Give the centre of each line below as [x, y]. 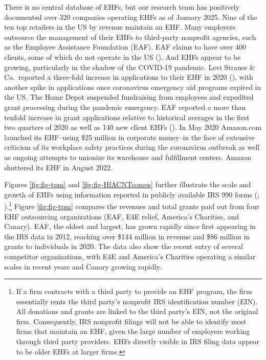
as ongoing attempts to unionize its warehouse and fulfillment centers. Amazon [128, 157]
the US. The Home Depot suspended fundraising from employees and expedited [129, 97]
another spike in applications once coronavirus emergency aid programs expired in [133, 87]
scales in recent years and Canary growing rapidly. [83, 266]
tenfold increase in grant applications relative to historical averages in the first [127, 117]
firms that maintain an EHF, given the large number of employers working [133, 331]
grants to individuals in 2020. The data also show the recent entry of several [124, 246]
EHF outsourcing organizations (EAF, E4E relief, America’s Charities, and [122, 216]
